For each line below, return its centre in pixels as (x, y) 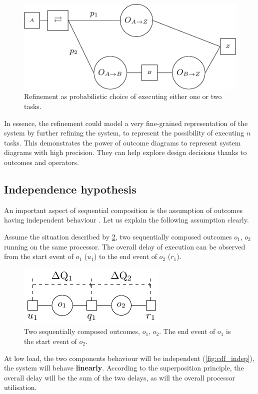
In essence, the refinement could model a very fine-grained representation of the (126, 123)
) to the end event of (125, 256)
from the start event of (39, 256)
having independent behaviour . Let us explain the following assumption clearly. (126, 220)
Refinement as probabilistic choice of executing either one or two (123, 96)
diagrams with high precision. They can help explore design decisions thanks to (125, 152)
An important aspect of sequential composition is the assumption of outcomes (123, 210)
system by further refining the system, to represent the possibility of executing (124, 133)
